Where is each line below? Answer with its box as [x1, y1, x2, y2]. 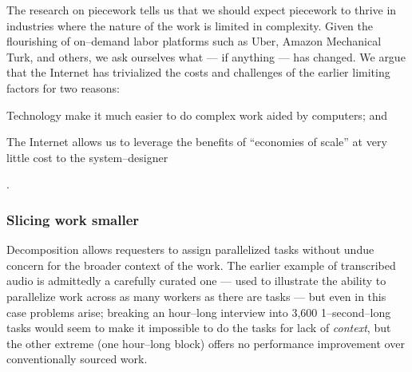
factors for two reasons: [6, 79, 120, 96]
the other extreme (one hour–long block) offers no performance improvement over [6, 334, 405, 351]
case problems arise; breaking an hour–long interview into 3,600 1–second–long [6, 303, 391, 320]
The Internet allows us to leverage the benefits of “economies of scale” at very [6, 133, 387, 150]
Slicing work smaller [6, 209, 140, 229]
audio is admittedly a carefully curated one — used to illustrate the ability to [6, 272, 386, 289]
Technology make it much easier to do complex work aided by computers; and [6, 106, 388, 123]
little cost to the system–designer [6, 148, 168, 165]
